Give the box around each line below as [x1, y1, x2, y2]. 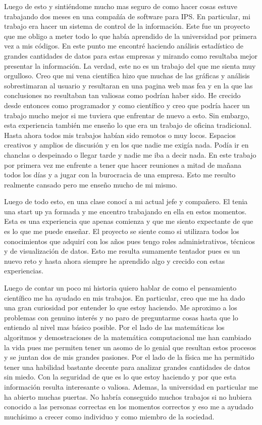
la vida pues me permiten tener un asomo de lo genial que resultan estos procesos [4, 342, 256, 352]
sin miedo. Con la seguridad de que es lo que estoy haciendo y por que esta [4, 371, 236, 382]
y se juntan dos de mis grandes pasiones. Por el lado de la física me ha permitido [4, 352, 254, 362]
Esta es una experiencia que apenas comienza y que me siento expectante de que [4, 216, 253, 226]
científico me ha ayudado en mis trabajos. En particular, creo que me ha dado [4, 292, 245, 303]
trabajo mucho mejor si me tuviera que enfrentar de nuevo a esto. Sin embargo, [4, 110, 250, 120]
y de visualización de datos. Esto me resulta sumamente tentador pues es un [4, 246, 240, 256]
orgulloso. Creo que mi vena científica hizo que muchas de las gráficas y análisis [4, 70, 250, 81]
